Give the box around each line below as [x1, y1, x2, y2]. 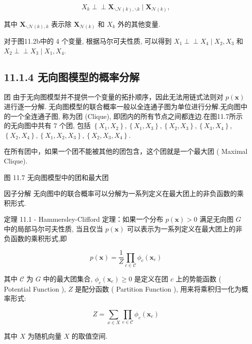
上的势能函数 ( [175, 273, 221, 283]
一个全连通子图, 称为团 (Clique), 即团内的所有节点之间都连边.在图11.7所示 [10, 111, 243, 121]
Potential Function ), [4, 283, 66, 294]
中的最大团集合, [43, 273, 93, 283]
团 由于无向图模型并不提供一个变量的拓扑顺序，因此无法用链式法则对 [4, 92, 223, 102]
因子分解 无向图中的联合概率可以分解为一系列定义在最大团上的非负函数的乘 [4, 188, 244, 198]
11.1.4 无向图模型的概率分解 [4, 69, 140, 84]
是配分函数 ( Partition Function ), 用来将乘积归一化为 [75, 283, 241, 294]
